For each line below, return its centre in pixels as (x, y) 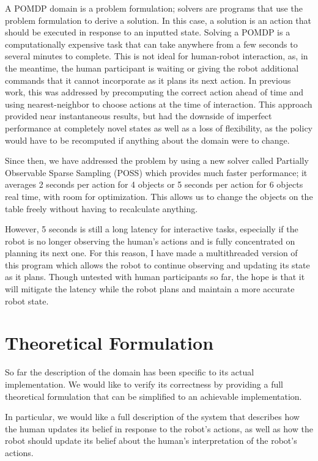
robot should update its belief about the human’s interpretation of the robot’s (151, 441)
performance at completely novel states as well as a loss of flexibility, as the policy (159, 127)
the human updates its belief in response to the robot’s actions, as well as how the (159, 428)
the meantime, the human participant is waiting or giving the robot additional (152, 68)
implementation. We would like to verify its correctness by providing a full (144, 384)
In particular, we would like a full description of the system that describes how (152, 417)
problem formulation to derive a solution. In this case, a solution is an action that (158, 20)
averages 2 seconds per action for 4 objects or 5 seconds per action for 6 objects (154, 184)
